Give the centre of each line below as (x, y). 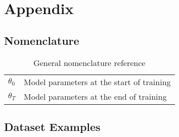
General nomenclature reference (89, 62)
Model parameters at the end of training (95, 96)
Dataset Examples (52, 126)
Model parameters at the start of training (97, 82)
